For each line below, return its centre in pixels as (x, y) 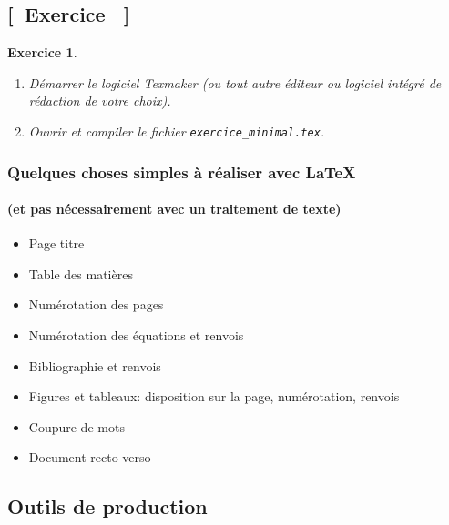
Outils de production (107, 506)
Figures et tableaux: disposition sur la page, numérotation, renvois (214, 396)
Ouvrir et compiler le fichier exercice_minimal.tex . (177, 131)
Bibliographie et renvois (95, 365)
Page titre (56, 243)
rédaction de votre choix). (100, 101)
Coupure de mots (77, 426)
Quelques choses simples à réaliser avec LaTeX (182, 172)
